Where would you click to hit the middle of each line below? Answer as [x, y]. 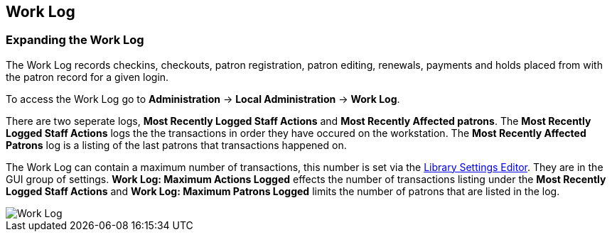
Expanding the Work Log [75, 40]
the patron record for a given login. [87, 77]
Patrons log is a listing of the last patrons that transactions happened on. [176, 145]
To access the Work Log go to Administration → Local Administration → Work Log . [203, 99]
